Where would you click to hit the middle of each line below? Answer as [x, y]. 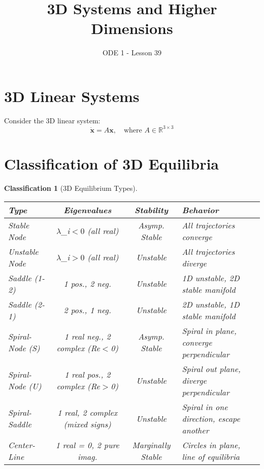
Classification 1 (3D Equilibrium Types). [71, 188]
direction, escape [211, 418]
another [195, 430]
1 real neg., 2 [87, 337]
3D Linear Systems [72, 96]
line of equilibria [211, 456]
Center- [22, 445]
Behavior [200, 210]
